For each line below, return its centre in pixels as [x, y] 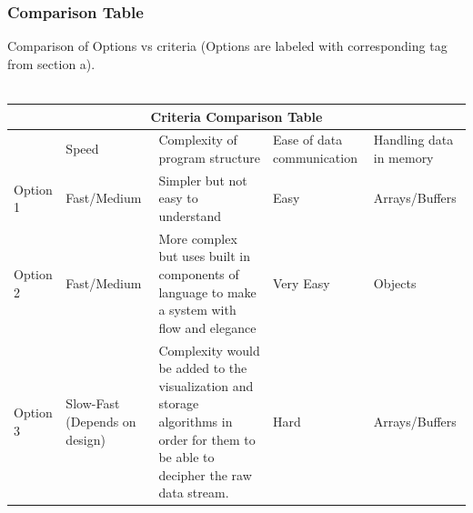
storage [179, 403]
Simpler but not [203, 180]
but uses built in [204, 256]
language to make [207, 292]
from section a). [51, 63]
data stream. [194, 493]
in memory [403, 157]
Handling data [413, 140]
